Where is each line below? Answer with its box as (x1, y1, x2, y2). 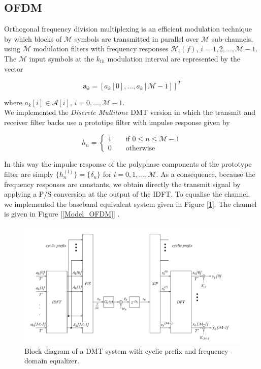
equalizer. (49, 355, 79, 366)
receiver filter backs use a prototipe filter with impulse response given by (4, 116, 230, 127)
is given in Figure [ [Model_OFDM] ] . (4, 208, 120, 219)
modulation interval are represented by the (107, 53, 241, 64)
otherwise (125, 144, 155, 152)
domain (24, 355, 48, 366)
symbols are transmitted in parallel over (74, 33, 199, 44)
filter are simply (4, 169, 53, 179)
